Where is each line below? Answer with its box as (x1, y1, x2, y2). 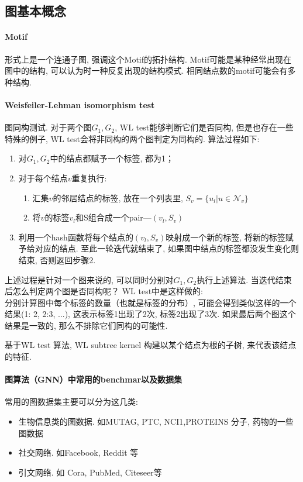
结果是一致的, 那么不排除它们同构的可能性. (5, 319, 168, 331)
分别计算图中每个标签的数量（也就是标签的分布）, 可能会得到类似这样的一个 (5, 296, 297, 308)
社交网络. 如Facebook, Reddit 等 (18, 446, 139, 459)
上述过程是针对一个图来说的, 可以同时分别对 (5, 273, 174, 285)
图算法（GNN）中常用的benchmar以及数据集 (5, 373, 183, 385)
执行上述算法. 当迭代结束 (197, 273, 292, 285)
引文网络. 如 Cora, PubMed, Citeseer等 (18, 466, 162, 478)
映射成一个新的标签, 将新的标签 (166, 230, 285, 243)
